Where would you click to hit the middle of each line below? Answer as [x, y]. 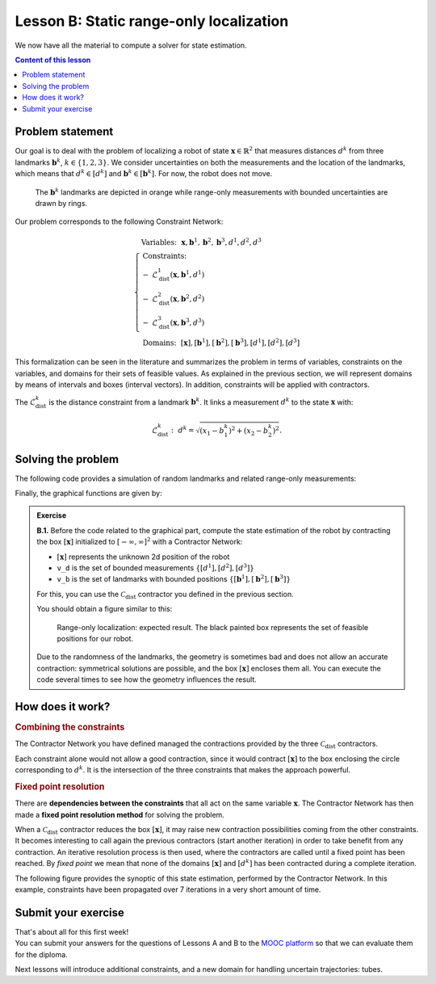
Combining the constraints [70, 727]
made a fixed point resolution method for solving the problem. [120, 814]
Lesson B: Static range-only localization [152, 21]
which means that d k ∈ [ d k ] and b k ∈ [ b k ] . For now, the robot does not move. [144, 173]
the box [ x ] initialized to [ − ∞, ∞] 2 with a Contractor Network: [140, 541]
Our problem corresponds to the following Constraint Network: [119, 221]
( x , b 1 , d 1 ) [187, 274]
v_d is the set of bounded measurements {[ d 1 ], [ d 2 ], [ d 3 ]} [155, 568]
